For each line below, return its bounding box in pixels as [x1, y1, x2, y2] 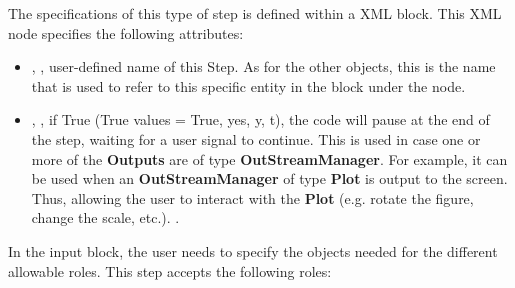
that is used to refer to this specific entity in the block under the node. [31, 75, 466, 96]
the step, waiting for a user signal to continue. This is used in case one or [31, 128, 481, 149]
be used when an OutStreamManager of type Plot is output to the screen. [31, 168, 508, 189]
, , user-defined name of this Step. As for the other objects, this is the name [31, 56, 496, 77]
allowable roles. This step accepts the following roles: [8, 260, 332, 281]
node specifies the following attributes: [8, 22, 244, 43]
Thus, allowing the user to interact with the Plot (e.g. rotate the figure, [31, 187, 474, 208]
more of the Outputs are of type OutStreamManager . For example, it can [31, 148, 508, 169]
